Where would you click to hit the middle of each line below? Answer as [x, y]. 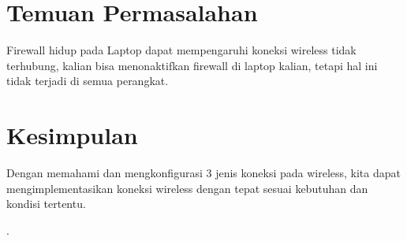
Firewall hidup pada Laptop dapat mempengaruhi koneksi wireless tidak [181, 50]
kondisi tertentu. [46, 204]
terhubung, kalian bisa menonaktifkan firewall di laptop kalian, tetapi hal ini [192, 65]
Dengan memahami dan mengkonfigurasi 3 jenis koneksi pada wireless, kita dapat [203, 173]
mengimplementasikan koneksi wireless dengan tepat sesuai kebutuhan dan [187, 188]
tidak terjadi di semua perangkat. [88, 81]
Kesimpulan [72, 135]
